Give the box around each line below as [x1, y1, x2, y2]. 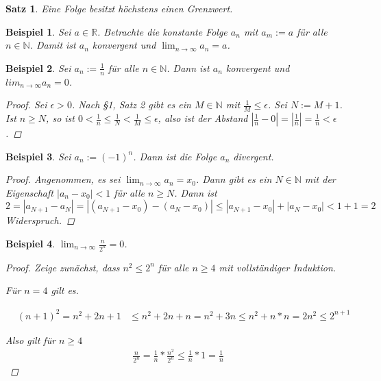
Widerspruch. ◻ [5, 213, 75, 228]
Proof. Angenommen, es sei [5, 172, 121, 186]
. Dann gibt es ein [195, 172, 272, 186]
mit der [304, 172, 336, 186]
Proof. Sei [5, 97, 47, 112]
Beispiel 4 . [5, 236, 56, 250]
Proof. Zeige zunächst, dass [5, 260, 120, 274]
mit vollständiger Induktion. [219, 260, 336, 274]
